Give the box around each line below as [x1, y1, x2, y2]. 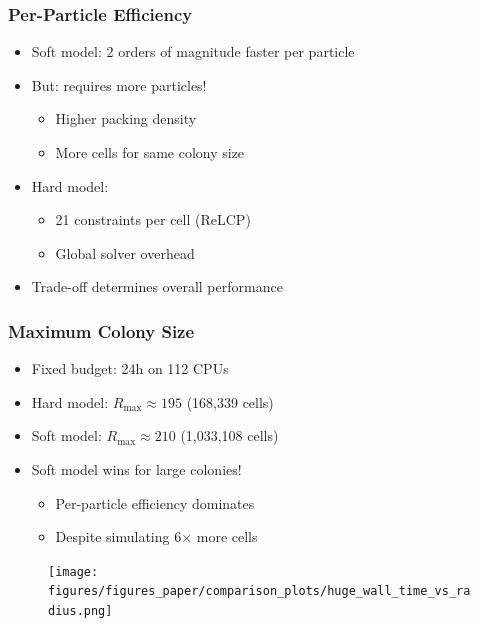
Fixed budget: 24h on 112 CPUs [31, 358, 229, 379]
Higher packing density [55, 108, 197, 129]
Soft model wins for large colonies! [31, 458, 242, 479]
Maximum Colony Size [8, 318, 195, 343]
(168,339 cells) [186, 391, 274, 412]
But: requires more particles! [31, 74, 207, 95]
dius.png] [48, 604, 113, 619]
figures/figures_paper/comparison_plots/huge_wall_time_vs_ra [48, 584, 471, 599]
